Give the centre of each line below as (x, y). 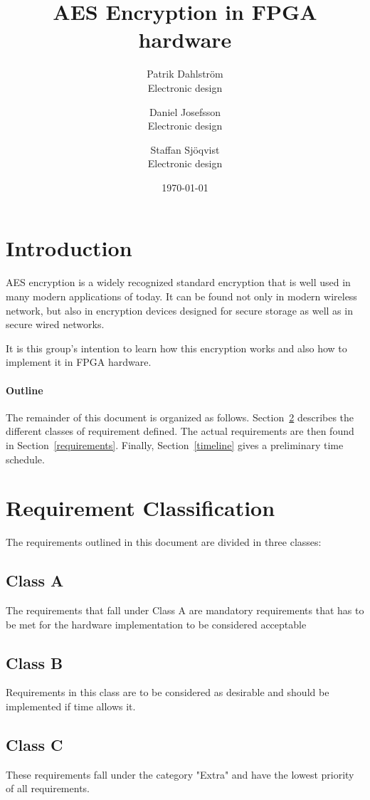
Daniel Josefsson (185, 111)
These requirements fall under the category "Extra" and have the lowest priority (180, 774)
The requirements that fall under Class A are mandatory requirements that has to (185, 610)
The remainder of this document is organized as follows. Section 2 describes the (180, 417)
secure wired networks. (55, 324)
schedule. (25, 459)
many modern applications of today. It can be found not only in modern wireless (181, 296)
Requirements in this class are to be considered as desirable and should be (168, 692)
